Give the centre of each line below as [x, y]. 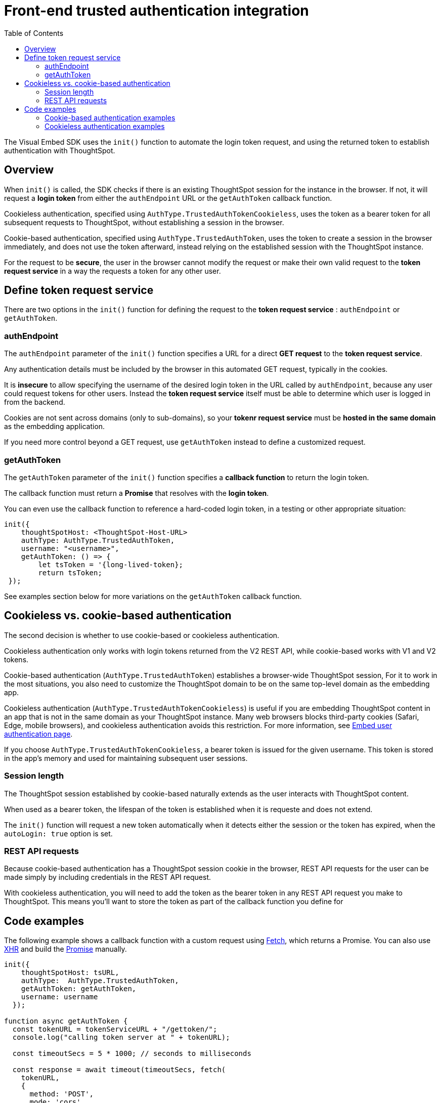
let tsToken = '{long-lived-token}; [111, 564]
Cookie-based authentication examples [110, 117]
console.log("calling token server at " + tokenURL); [121, 1037]
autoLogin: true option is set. [58, 833]
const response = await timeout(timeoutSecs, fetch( [119, 1070]
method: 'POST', [62, 1094]
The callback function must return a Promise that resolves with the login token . [137, 493]
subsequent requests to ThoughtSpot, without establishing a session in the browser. [144, 222]
